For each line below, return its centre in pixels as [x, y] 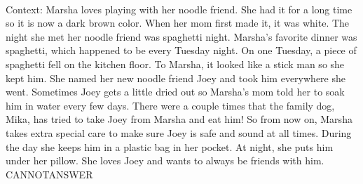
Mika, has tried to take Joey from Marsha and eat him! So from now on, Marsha [179, 119]
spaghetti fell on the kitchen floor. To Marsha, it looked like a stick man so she [175, 64]
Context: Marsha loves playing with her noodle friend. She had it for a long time [179, 9]
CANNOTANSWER [49, 174]
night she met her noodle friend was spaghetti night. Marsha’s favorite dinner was [181, 36]
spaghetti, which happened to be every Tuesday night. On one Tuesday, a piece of [181, 50]
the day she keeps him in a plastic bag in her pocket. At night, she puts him [170, 146]
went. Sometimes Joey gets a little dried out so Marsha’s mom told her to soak [175, 92]
